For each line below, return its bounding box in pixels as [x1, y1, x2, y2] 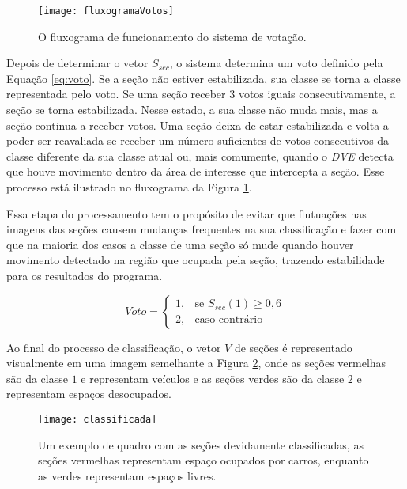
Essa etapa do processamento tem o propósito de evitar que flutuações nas [6, 205, 367, 222]
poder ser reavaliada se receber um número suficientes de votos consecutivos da [6, 132, 390, 149]
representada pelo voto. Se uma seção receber [6, 85, 226, 102]
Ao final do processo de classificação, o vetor [6, 339, 221, 355]
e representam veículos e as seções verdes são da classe [81, 370, 345, 386]
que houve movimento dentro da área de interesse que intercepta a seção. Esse [6, 163, 385, 180]
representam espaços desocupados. [6, 385, 171, 402]
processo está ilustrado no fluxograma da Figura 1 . [6, 179, 252, 195]
